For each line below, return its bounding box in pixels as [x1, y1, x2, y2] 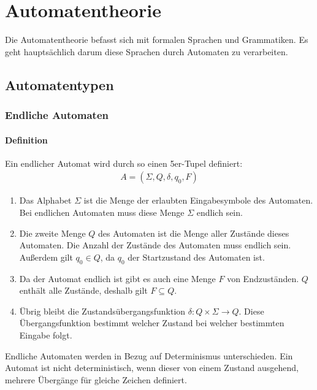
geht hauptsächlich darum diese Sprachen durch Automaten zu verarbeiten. [5, 45, 288, 58]
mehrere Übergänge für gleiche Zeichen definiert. [5, 373, 187, 386]
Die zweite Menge [19, 226, 86, 239]
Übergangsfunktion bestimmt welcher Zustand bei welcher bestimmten [19, 316, 285, 329]
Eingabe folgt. [19, 328, 72, 341]
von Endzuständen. [227, 272, 299, 285]
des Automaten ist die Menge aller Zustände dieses [98, 226, 289, 239]
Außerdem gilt [19, 250, 73, 263]
